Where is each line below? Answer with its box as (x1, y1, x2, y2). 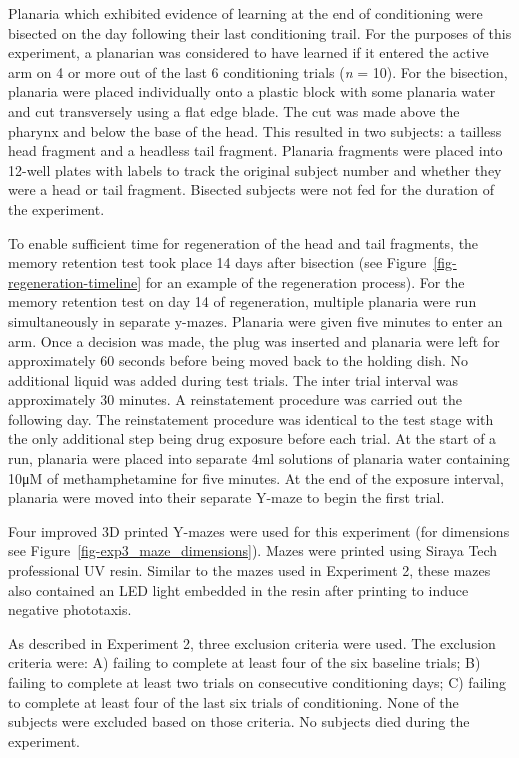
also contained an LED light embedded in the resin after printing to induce (8, 579, 469, 600)
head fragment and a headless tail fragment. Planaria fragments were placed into (8, 140, 503, 161)
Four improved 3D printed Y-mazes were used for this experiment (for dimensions (8, 520, 510, 541)
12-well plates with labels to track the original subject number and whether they (8, 159, 502, 180)
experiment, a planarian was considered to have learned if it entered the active (8, 42, 489, 63)
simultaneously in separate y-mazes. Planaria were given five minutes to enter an (8, 310, 503, 331)
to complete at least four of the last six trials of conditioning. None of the (8, 691, 459, 712)
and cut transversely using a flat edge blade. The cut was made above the (8, 100, 460, 121)
